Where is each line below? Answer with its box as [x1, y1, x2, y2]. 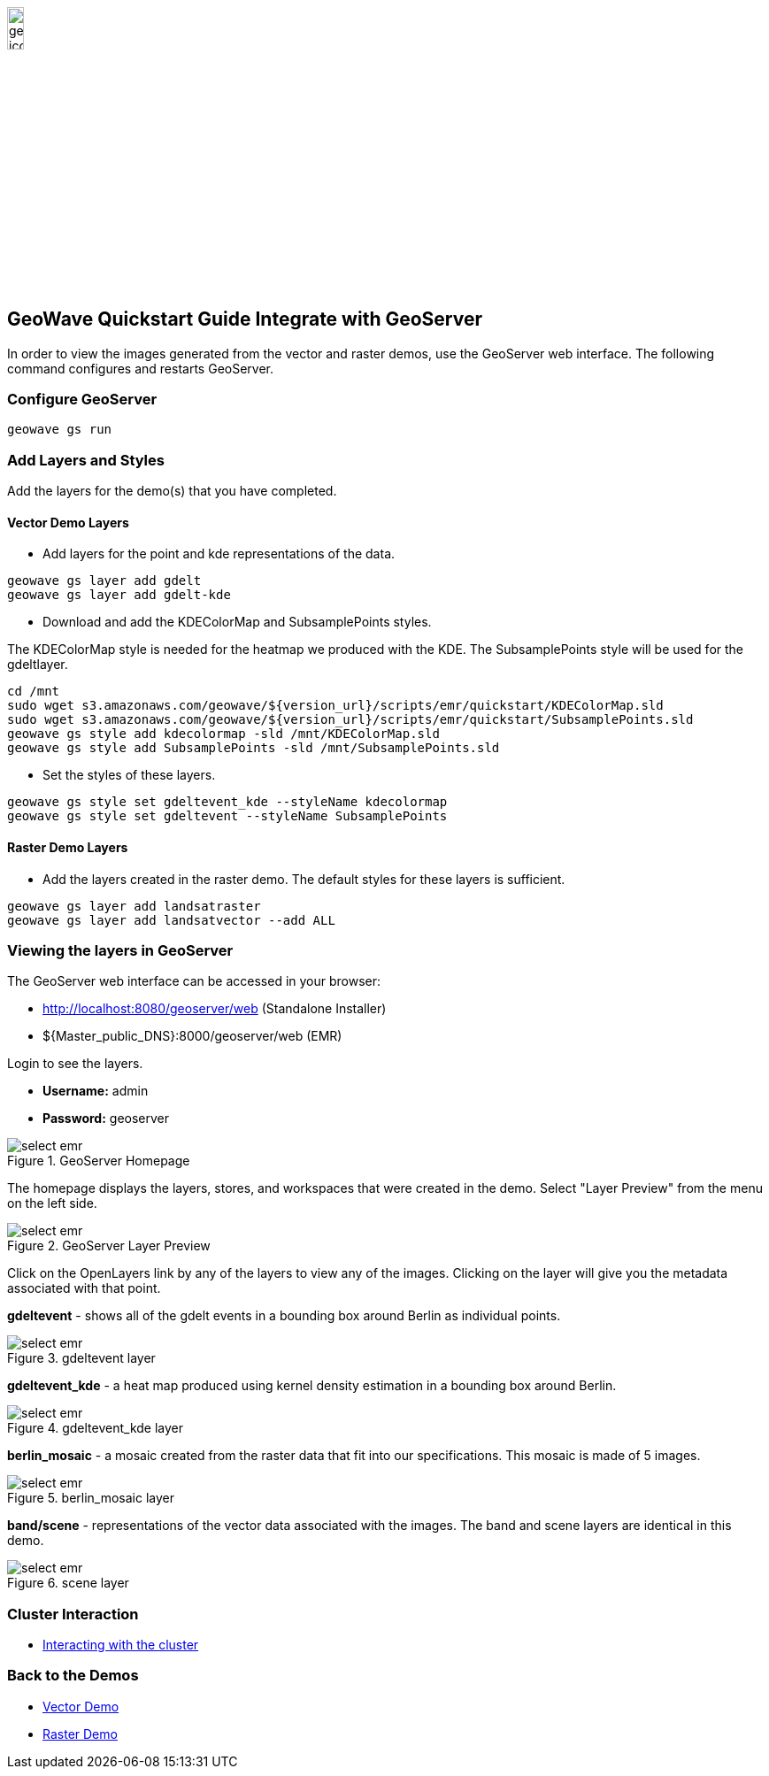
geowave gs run [7, 422, 112, 437]
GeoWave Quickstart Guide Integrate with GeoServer [7, 308, 482, 331]
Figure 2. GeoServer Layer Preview [7, 1238, 211, 1254]
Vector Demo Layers [7, 514, 129, 530]
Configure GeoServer [7, 390, 158, 409]
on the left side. [7, 1196, 97, 1211]
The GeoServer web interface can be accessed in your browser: [7, 973, 381, 989]
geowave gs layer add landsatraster [7, 898, 261, 913]
